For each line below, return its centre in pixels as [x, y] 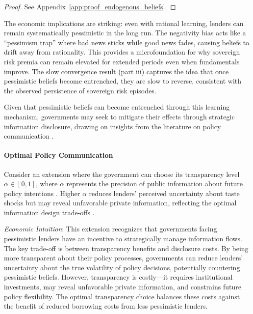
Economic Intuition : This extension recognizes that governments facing [111, 229]
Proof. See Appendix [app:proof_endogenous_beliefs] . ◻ [90, 6]
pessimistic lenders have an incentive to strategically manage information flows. [123, 239]
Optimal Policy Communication [59, 155]
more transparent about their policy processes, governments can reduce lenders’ [124, 258]
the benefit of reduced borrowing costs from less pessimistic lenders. [106, 306]
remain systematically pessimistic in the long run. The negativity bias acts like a [125, 33]
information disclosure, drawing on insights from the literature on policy [113, 126]
